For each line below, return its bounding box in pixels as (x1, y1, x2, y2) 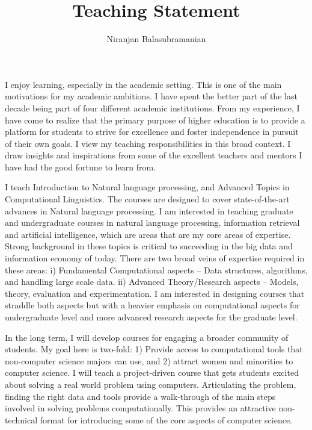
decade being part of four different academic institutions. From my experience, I (5, 101, 300, 114)
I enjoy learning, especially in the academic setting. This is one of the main (5, 78, 282, 90)
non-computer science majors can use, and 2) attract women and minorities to (5, 354, 293, 367)
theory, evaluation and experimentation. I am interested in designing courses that (5, 287, 305, 299)
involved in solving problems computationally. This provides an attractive (5, 402, 276, 414)
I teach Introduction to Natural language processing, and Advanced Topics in (5, 181, 290, 193)
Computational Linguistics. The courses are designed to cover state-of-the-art (5, 193, 290, 205)
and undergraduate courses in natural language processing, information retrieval (5, 216, 300, 229)
